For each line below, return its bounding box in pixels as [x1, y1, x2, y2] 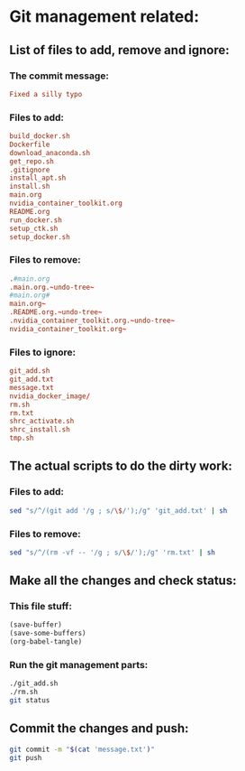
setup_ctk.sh [9, 224, 59, 233]
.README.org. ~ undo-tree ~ [9, 308, 103, 317]
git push [9, 753, 42, 762]
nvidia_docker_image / [9, 391, 91, 401]
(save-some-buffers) [9, 629, 87, 638]
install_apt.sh [9, 173, 67, 182]
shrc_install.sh [9, 425, 70, 434]
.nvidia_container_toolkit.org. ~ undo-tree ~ [9, 316, 176, 326]
